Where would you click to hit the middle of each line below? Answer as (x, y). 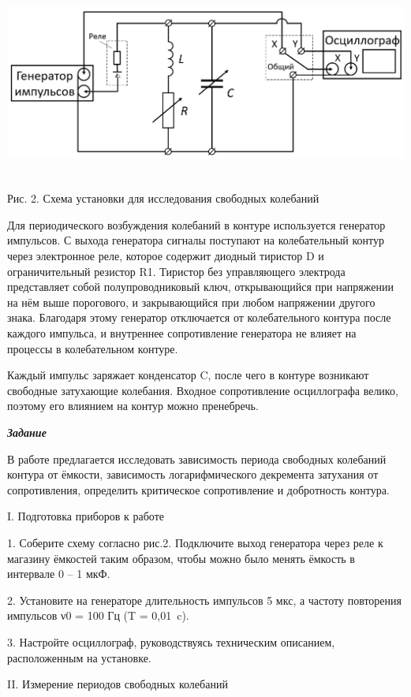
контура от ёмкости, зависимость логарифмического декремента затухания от (193, 474)
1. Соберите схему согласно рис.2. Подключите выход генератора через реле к (195, 542)
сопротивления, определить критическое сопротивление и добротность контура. (198, 489)
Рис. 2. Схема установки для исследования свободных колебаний (163, 198)
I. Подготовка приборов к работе (86, 516)
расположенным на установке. (79, 657)
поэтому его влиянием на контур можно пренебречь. (133, 406)
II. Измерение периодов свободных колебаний (118, 684)
